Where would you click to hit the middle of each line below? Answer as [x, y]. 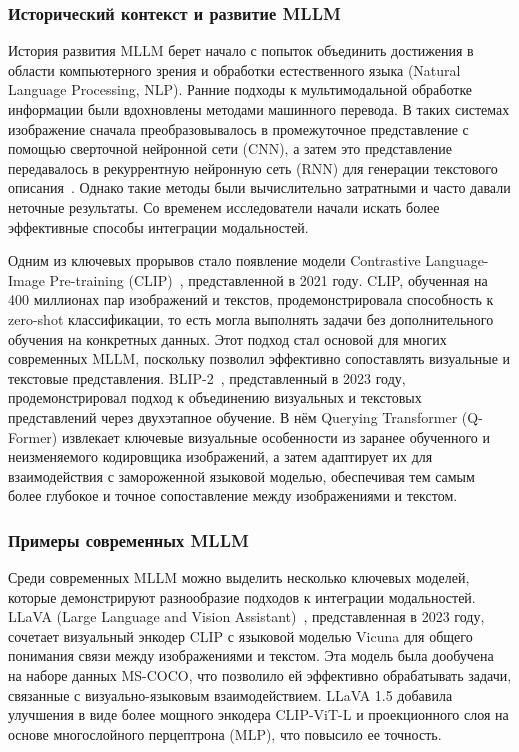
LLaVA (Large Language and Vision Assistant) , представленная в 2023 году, [246, 616]
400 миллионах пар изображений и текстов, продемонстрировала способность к [251, 299]
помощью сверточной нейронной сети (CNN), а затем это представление [230, 148]
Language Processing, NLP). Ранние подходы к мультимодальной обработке [240, 89]
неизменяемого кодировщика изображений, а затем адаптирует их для [220, 456]
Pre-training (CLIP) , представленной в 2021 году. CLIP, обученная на [268, 279]
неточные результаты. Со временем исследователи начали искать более [224, 206]
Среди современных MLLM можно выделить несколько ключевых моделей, [239, 577]
